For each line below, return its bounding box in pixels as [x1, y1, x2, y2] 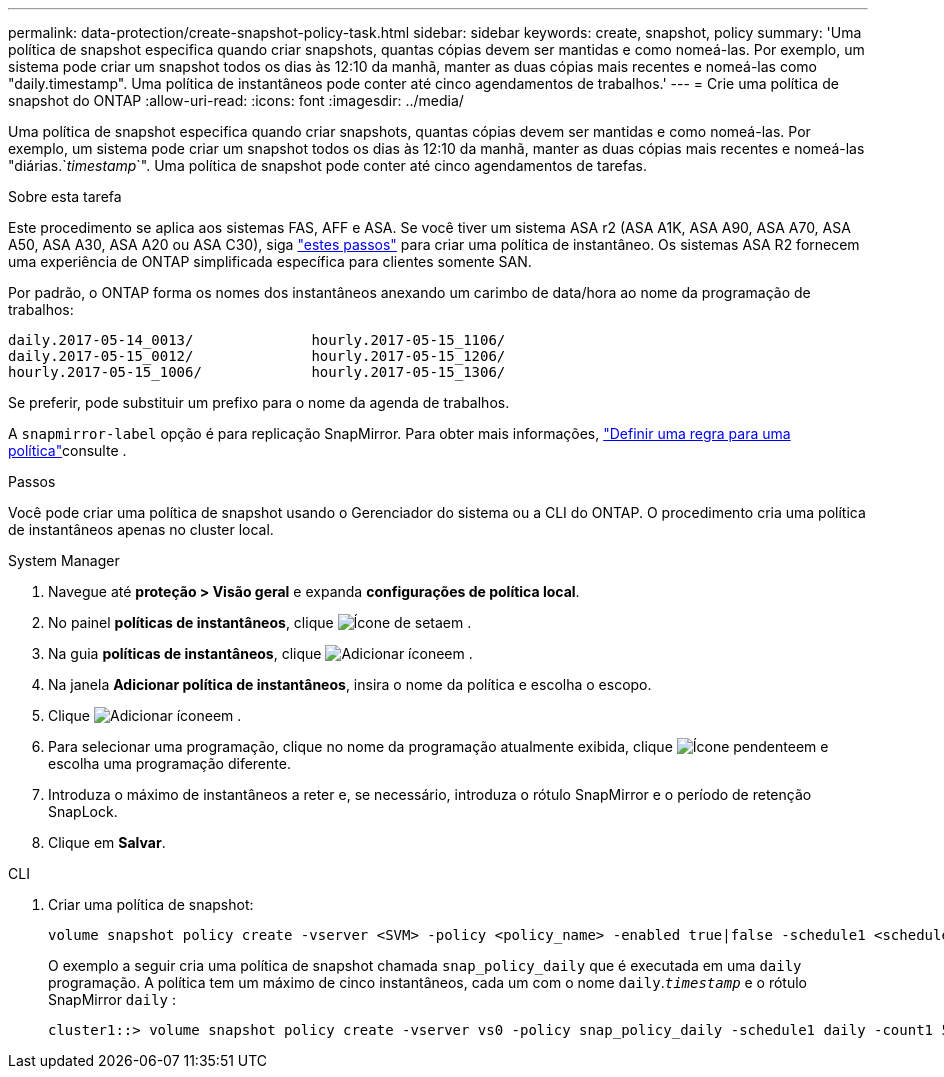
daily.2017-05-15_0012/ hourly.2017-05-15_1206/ [8, 348, 506, 364]
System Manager [8, 552, 120, 569]
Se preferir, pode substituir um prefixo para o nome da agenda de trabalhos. [8, 394, 510, 411]
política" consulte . [8, 442, 127, 459]
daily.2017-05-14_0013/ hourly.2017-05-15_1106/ [8, 332, 506, 348]
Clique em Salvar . [48, 834, 166, 851]
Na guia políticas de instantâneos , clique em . [48, 645, 473, 662]
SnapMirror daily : [48, 991, 176, 1008]
